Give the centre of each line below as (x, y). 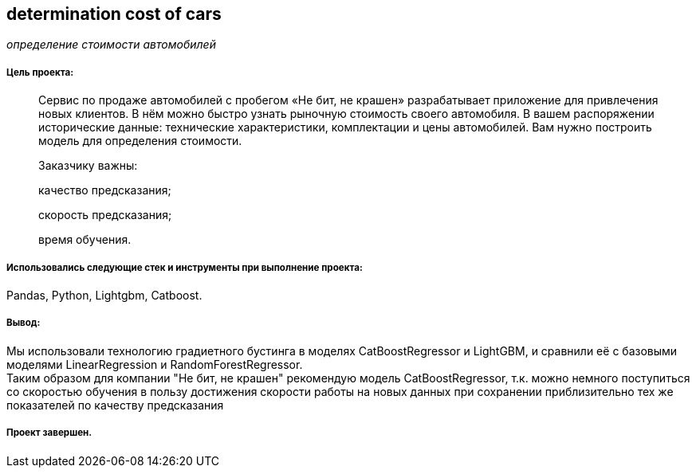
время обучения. (85, 240)
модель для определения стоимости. (140, 141)
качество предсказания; (105, 190)
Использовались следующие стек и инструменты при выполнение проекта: (185, 267)
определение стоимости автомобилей (111, 45)
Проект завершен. (49, 433)
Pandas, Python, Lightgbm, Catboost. (104, 295)
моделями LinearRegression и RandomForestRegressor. (155, 364)
